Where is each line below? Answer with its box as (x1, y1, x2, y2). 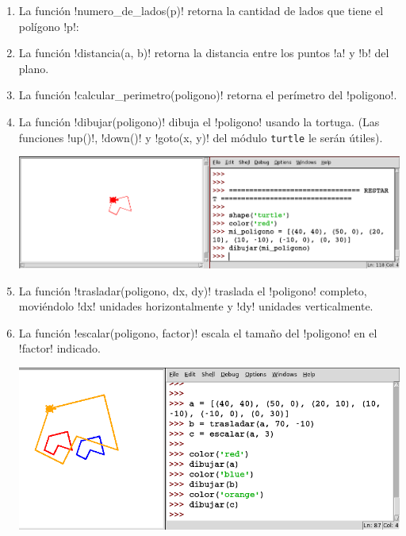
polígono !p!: (18, 17, 79, 34)
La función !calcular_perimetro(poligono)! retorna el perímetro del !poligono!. (18, 87, 397, 103)
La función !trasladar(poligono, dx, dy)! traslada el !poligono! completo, (18, 282, 367, 299)
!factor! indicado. (18, 340, 101, 357)
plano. (18, 60, 49, 76)
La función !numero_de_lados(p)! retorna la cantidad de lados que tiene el (18, 2, 384, 18)
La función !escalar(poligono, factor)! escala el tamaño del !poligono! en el (18, 324, 377, 341)
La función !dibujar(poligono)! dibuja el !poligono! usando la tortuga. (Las (18, 113, 380, 129)
